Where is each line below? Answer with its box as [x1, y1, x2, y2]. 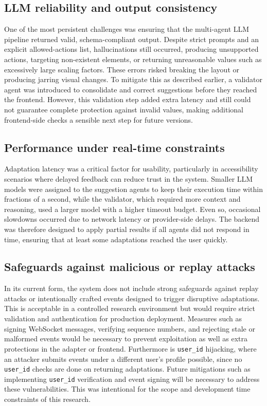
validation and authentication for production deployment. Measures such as [4, 313, 242, 324]
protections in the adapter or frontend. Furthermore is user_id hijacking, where [4, 343, 257, 354]
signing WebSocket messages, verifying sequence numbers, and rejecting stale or [4, 323, 255, 334]
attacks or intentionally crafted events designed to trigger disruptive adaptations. [4, 293, 260, 303]
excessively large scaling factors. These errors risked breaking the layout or [4, 64, 239, 74]
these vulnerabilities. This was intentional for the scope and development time [4, 383, 251, 394]
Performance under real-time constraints [4, 139, 225, 155]
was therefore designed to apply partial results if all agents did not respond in [4, 223, 250, 234]
